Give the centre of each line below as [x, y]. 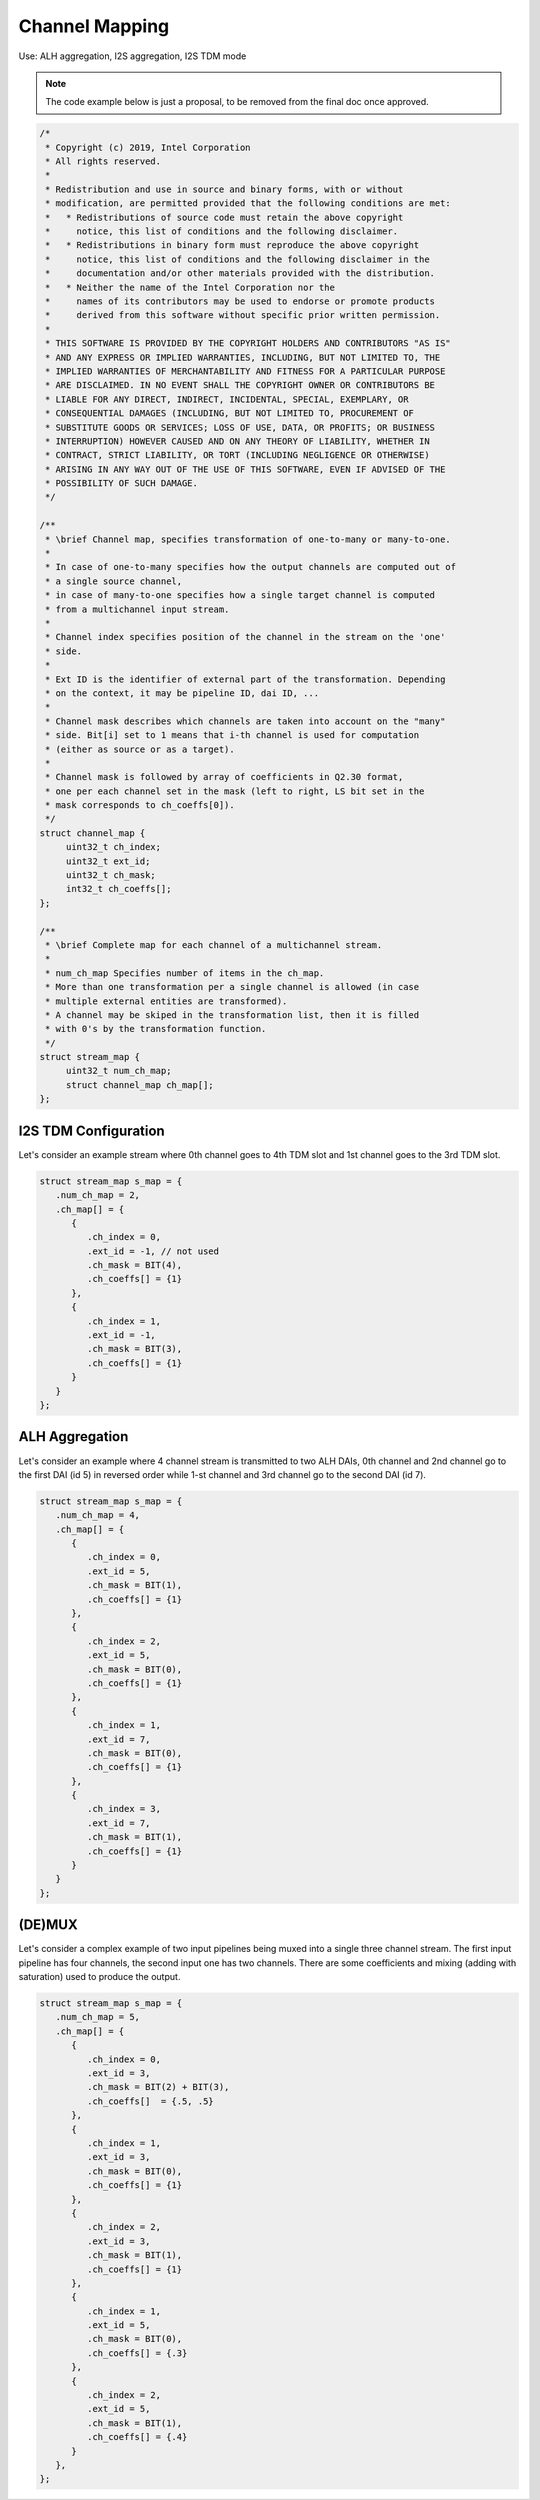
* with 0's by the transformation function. [156, 1029]
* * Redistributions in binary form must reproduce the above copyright [232, 245]
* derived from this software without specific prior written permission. [243, 315]
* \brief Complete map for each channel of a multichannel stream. [214, 944]
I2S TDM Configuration [91, 1130]
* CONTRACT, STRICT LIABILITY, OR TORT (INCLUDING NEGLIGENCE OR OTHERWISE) [237, 455]
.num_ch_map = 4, [97, 1515]
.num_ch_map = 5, [97, 2017]
